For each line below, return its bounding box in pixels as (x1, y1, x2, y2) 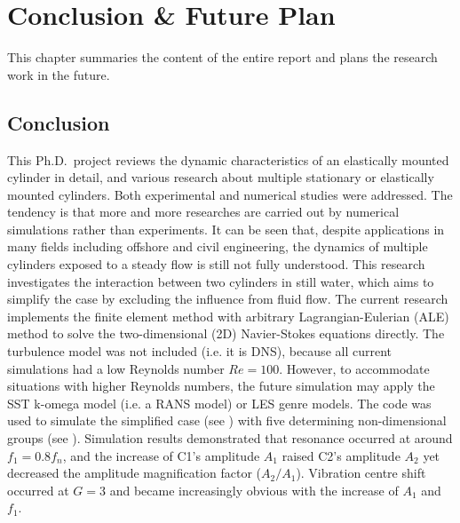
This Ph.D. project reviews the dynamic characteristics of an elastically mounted (7, 150, 449, 169)
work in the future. (7, 65, 110, 83)
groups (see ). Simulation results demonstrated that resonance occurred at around (7, 429, 453, 448)
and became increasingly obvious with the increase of (109, 480, 399, 499)
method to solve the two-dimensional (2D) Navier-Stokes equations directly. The (7, 324, 445, 343)
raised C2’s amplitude (282, 446, 401, 464)
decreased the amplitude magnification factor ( (7, 464, 261, 482)
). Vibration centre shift (296, 464, 426, 482)
